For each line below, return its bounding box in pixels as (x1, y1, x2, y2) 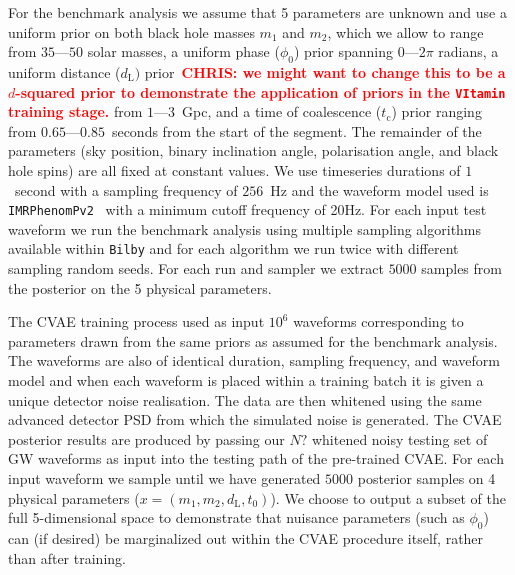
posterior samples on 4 (357, 468, 496, 489)
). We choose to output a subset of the (270, 487, 506, 508)
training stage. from (8, 101, 143, 122)
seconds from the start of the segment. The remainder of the (111, 120, 482, 141)
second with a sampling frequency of (14, 179, 238, 200)
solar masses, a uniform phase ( (87, 41, 280, 62)
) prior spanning (293, 41, 393, 62)
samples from (421, 258, 502, 279)
